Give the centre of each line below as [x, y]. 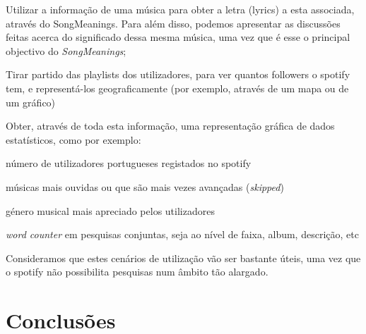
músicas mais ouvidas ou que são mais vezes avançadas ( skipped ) [145, 186]
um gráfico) [31, 102]
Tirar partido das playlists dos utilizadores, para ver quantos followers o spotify [178, 74]
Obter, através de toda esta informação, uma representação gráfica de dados [170, 126]
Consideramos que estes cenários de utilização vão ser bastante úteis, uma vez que [183, 258]
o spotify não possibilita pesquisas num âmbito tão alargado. [137, 272]
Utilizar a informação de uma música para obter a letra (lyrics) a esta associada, [180, 9]
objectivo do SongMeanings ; [66, 50]
